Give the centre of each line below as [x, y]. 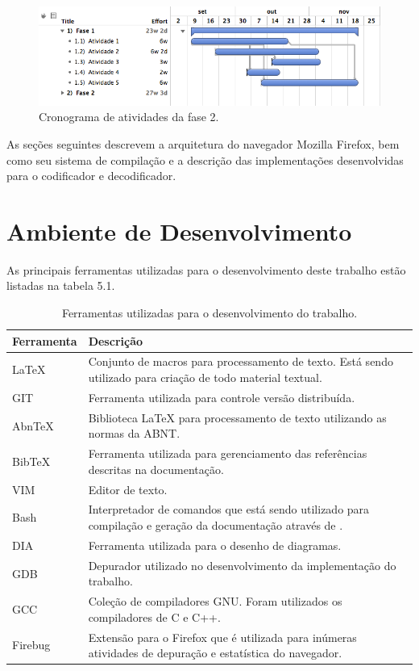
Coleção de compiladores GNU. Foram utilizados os [215, 601]
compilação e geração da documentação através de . [216, 525]
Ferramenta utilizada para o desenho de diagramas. [215, 545]
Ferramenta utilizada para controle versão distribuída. [222, 397]
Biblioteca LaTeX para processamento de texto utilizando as [237, 417]
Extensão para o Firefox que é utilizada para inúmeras [222, 637]
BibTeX [31, 461]
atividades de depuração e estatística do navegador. [215, 653]
